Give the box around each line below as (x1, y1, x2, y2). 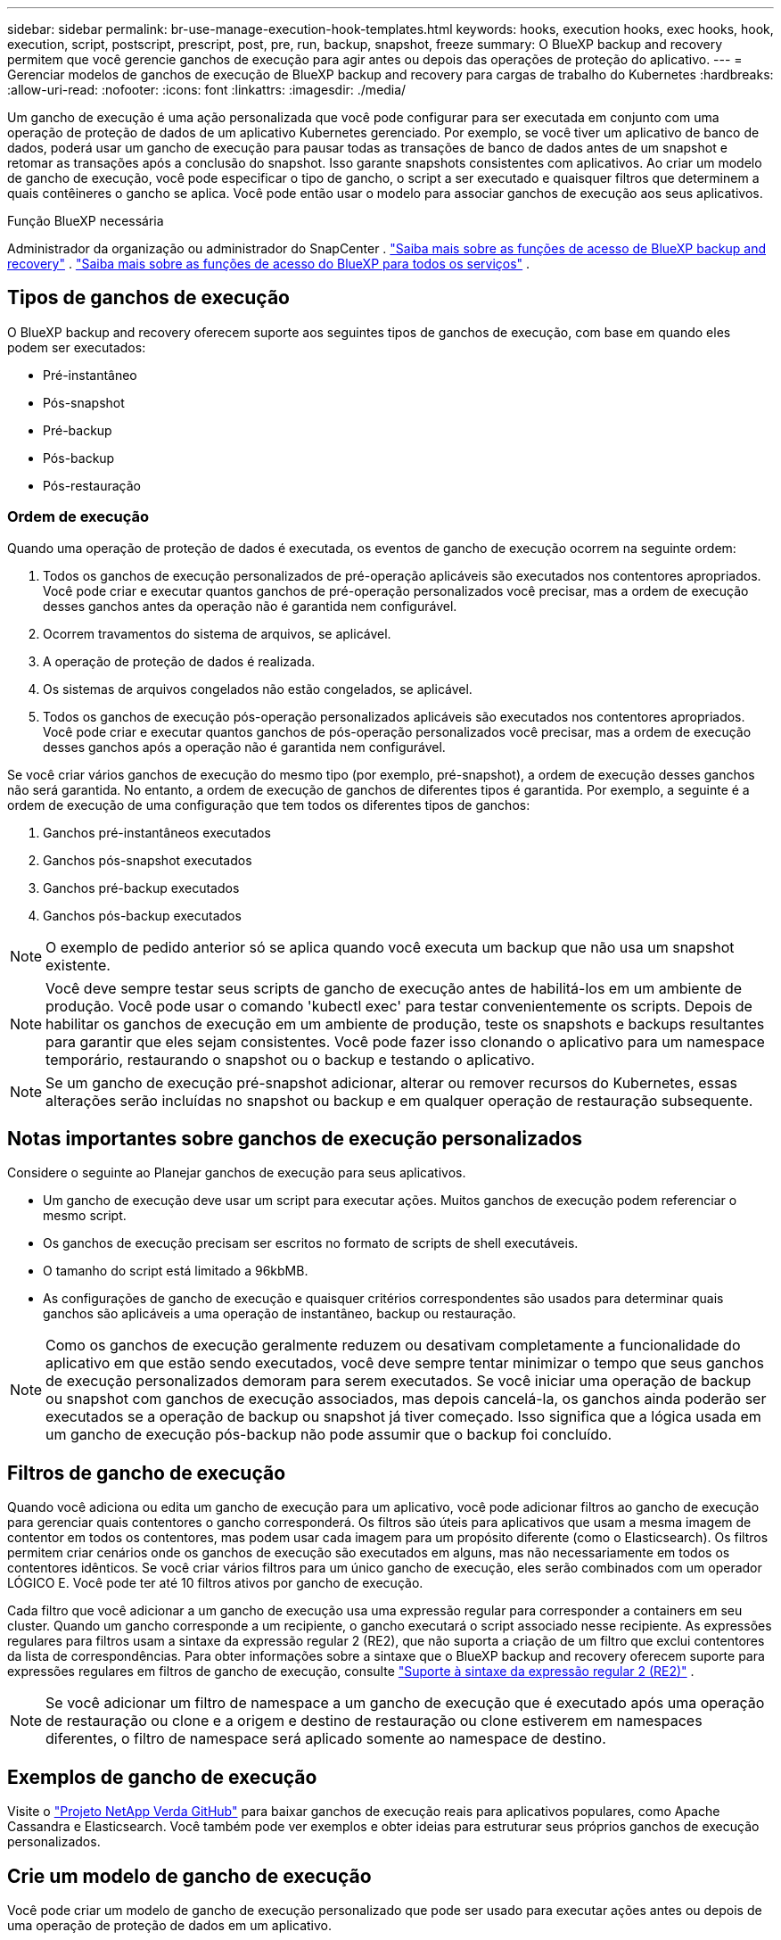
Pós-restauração (43, 477, 141, 493)
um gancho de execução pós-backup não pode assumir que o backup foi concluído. (45, 1425, 612, 1444)
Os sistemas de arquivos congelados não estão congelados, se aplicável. (43, 681, 473, 697)
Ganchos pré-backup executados (43, 879, 240, 896)
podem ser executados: (7, 339, 146, 355)
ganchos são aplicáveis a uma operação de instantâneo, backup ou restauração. (43, 1306, 516, 1322)
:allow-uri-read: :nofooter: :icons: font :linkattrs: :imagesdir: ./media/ (7, 82, 407, 97)
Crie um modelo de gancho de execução (7, 1864, 372, 1887)
